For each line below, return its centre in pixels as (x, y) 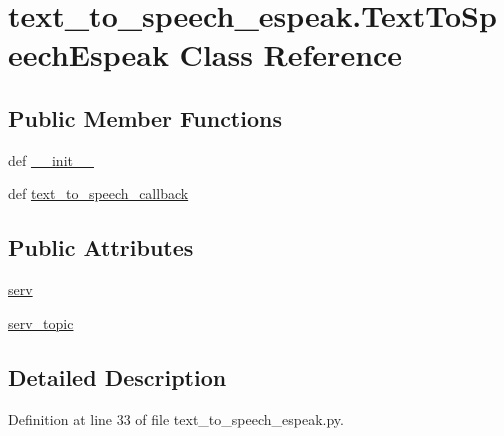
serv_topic (41, 322)
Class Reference (291, 54)
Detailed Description (117, 376)
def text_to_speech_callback (98, 193)
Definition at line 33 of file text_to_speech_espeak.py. (176, 418)
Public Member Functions (145, 117)
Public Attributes (101, 247)
